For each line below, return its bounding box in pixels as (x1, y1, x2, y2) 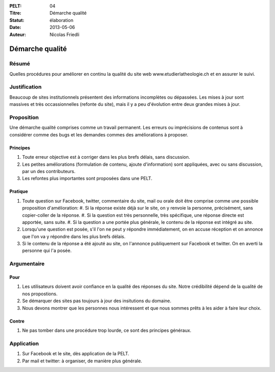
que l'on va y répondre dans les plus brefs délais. (22, 233, 126, 239)
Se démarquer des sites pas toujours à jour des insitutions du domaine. (22, 298, 172, 304)
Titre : (9, 10, 21, 16)
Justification (9, 83, 42, 91)
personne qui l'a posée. (22, 247, 72, 254)
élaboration (49, 17, 74, 23)
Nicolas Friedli (49, 31, 80, 38)
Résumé (9, 60, 31, 67)
